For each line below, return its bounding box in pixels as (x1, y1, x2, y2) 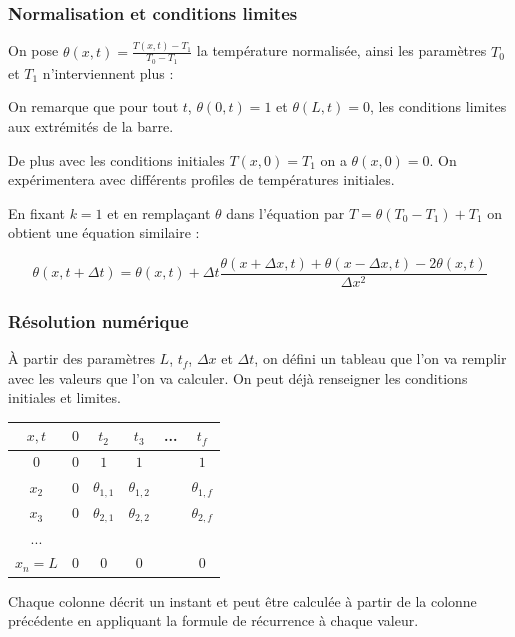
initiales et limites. (8, 387, 121, 408)
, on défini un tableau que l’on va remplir (254, 348, 507, 369)
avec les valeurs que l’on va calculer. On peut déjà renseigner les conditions (8, 367, 468, 388)
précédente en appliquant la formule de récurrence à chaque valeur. (8, 610, 419, 631)
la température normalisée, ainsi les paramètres (196, 40, 487, 61)
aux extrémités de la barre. (8, 115, 174, 136)
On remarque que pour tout (8, 96, 179, 117)
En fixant (8, 202, 65, 223)
